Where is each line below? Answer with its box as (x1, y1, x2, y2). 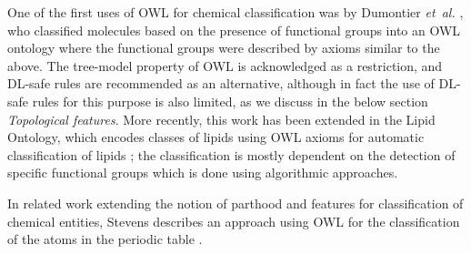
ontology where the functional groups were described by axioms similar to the (7, 38, 440, 57)
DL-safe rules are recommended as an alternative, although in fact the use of (7, 74, 435, 93)
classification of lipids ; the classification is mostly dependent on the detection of (7, 145, 456, 164)
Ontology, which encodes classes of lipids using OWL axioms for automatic (7, 127, 425, 147)
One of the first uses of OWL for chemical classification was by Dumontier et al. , (7, 3, 464, 21)
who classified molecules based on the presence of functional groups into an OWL (7, 20, 461, 39)
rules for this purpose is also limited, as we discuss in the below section (32, 91, 428, 110)
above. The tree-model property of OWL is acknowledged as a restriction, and (7, 56, 443, 75)
